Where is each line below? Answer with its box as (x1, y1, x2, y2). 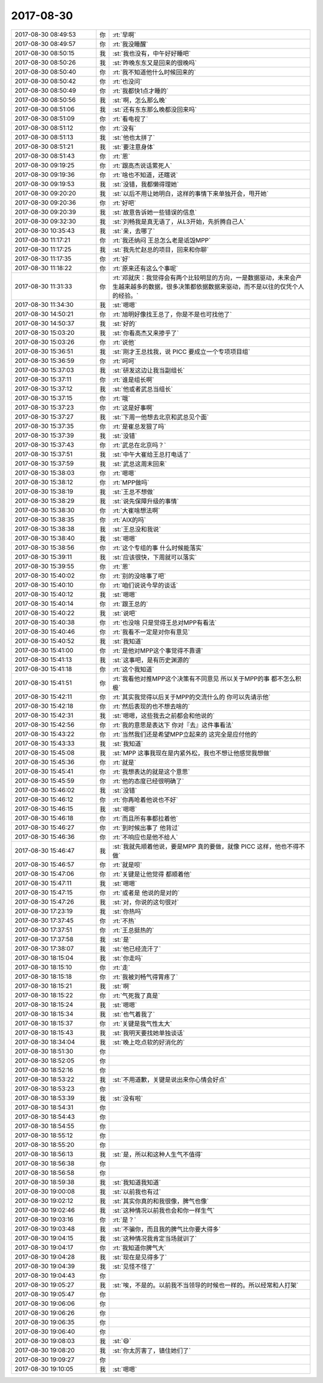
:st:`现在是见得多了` (112, 1253, 167, 1261)
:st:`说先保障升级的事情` (112, 497, 179, 505)
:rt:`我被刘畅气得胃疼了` (112, 972, 178, 981)
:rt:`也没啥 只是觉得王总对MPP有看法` (112, 618, 217, 627)
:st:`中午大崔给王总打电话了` (112, 450, 191, 459)
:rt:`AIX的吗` (112, 515, 147, 524)
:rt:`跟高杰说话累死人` (112, 161, 172, 170)
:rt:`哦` (112, 394, 130, 402)
